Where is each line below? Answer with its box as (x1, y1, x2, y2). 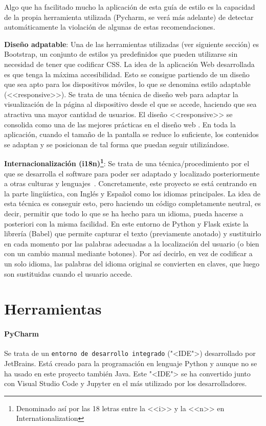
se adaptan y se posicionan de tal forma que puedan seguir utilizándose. (4, 139, 229, 149)
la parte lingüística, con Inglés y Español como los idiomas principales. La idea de (4, 188, 261, 198)
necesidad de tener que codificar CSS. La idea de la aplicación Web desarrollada (4, 58, 255, 69)
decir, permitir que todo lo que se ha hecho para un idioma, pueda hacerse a (4, 208, 243, 218)
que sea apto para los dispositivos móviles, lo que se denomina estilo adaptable (4, 79, 251, 89)
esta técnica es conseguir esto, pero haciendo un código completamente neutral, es (4, 198, 261, 209)
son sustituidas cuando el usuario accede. (4, 268, 132, 279)
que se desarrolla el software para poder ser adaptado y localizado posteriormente (4, 168, 260, 178)
